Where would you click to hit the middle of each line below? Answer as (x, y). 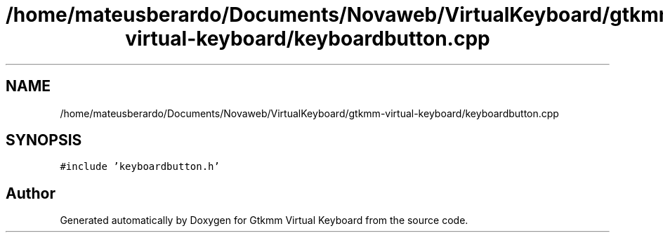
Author (31, 193)
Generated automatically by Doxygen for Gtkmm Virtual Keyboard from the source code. (264, 220)
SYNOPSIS (44, 140)
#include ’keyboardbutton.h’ (140, 167)
